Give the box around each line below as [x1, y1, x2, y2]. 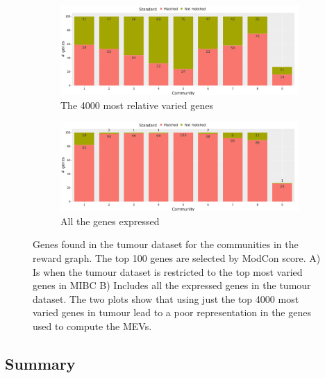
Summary [5, 352, 76, 374]
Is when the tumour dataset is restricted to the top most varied [33, 264, 303, 279]
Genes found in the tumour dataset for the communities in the [33, 237, 299, 252]
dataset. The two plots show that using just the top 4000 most [33, 291, 299, 306]
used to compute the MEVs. [33, 318, 152, 333]
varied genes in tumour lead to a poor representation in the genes [33, 305, 311, 320]
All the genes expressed [60, 213, 160, 228]
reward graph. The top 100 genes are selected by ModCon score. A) [33, 250, 321, 265]
